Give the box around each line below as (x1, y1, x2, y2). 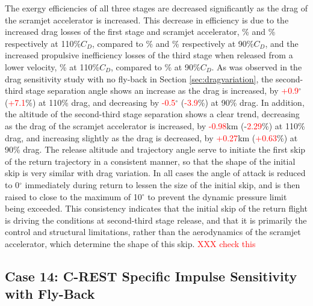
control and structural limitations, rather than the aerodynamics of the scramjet (5, 225, 301, 238)
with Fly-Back (5, 284, 95, 303)
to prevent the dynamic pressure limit (147, 190, 287, 203)
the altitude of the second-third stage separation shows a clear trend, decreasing (5, 108, 300, 120)
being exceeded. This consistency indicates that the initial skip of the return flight (5, 202, 308, 215)
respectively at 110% (5, 37, 81, 49)
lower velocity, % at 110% (5, 60, 100, 73)
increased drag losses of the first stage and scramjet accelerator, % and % (5, 25, 276, 38)
